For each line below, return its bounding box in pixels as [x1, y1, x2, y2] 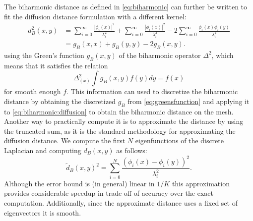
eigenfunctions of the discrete [135, 135, 224, 146]
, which [211, 50, 234, 60]
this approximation [172, 178, 230, 188]
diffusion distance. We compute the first [4, 135, 126, 146]
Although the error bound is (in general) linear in [4, 178, 155, 188]
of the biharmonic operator [119, 50, 201, 60]
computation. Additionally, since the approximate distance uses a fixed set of [4, 198, 238, 208]
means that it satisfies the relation [4, 60, 108, 70]
